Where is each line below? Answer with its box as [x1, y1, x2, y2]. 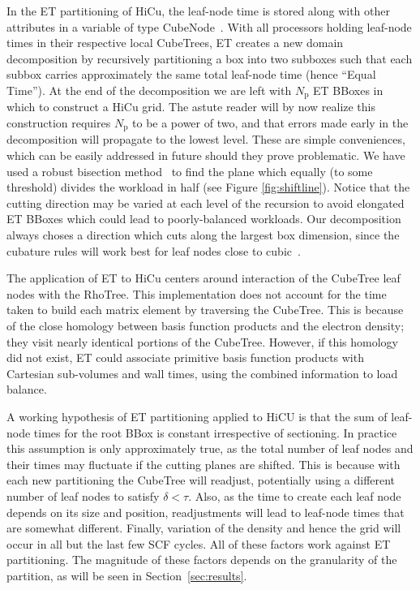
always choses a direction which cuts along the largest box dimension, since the [6, 226, 400, 243]
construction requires [6, 114, 111, 131]
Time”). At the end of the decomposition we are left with [6, 81, 292, 98]
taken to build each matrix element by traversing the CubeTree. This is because [6, 301, 404, 318]
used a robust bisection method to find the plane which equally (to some [6, 162, 373, 179]
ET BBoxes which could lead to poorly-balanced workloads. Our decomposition [6, 210, 401, 227]
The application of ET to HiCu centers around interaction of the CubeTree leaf [6, 269, 401, 286]
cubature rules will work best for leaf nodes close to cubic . [6, 242, 301, 259]
